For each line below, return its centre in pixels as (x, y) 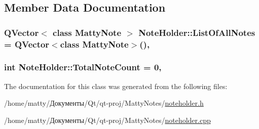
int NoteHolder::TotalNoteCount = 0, (83, 67)
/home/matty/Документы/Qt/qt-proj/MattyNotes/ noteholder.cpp (107, 120)
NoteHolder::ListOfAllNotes (197, 32)
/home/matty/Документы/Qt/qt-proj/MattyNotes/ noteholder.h (104, 103)
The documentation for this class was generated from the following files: (116, 86)
